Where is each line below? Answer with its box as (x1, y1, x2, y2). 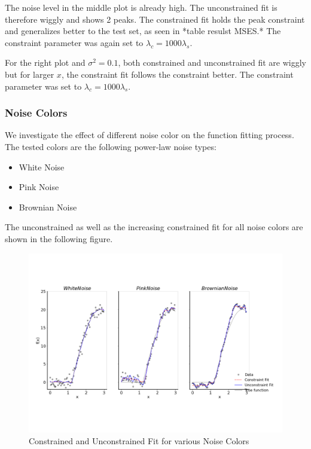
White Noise (19, 160, 65, 173)
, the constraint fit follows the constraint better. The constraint (61, 68, 294, 80)
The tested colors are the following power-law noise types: (5, 140, 217, 152)
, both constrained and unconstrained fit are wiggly (118, 56, 306, 69)
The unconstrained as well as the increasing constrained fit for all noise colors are (5, 221, 303, 233)
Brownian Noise (19, 200, 77, 213)
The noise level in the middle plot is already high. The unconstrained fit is (5, 1, 278, 13)
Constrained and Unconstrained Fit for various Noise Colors (29, 434, 249, 447)
